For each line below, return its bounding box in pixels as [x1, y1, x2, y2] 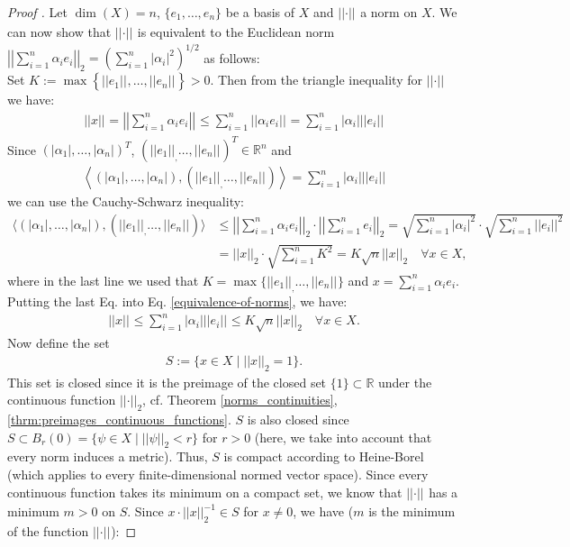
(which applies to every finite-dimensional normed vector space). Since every [7, 465, 429, 483]
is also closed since [247, 410, 349, 429]
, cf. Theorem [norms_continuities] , [142, 390, 338, 409]
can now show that [7, 22, 112, 41]
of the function [7, 522, 89, 541]
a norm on [360, 3, 418, 21]
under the [378, 372, 432, 391]
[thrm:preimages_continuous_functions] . [7, 410, 231, 429]
